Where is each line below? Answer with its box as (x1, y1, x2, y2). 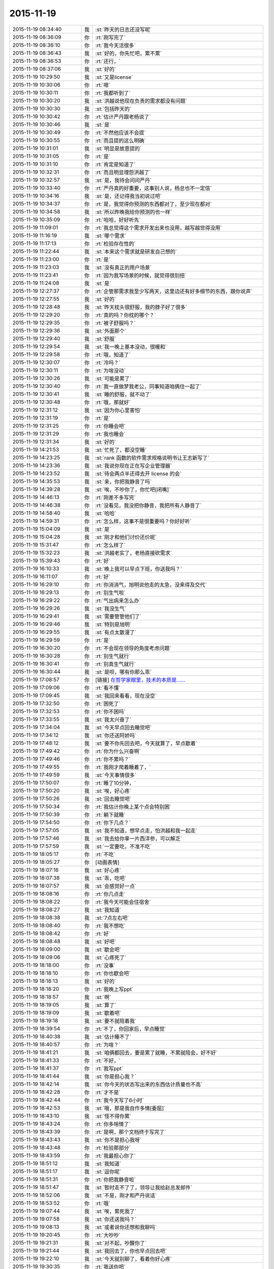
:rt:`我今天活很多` (95, 42, 136, 49)
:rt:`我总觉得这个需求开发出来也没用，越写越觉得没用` (95, 224, 222, 231)
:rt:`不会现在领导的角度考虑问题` (95, 645, 172, 652)
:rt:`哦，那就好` (95, 398, 131, 406)
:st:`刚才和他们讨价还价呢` (95, 533, 157, 541)
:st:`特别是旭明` (95, 621, 131, 628)
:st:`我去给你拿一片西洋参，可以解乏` (95, 835, 182, 842)
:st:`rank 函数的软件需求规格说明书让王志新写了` (95, 454, 210, 461)
